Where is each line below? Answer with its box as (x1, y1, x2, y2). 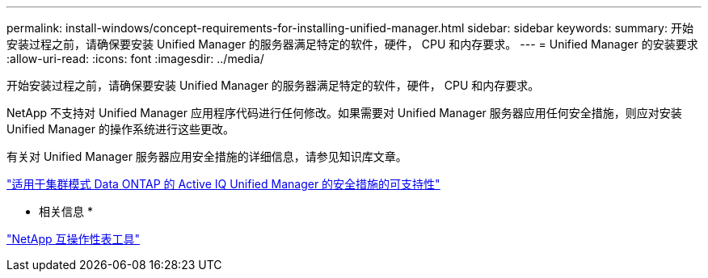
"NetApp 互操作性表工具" (6, 232, 141, 246)
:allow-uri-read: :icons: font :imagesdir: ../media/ (6, 52, 264, 65)
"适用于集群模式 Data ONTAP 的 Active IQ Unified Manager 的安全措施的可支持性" (6, 177, 440, 191)
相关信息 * (39, 204, 93, 218)
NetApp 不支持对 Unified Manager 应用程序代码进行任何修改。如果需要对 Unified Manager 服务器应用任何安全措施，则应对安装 (6, 106, 682, 120)
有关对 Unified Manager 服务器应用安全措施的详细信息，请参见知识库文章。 (6, 150, 407, 163)
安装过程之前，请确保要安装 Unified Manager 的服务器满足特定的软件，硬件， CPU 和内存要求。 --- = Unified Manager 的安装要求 (6, 37, 698, 51)
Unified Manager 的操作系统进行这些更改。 (6, 122, 234, 136)
